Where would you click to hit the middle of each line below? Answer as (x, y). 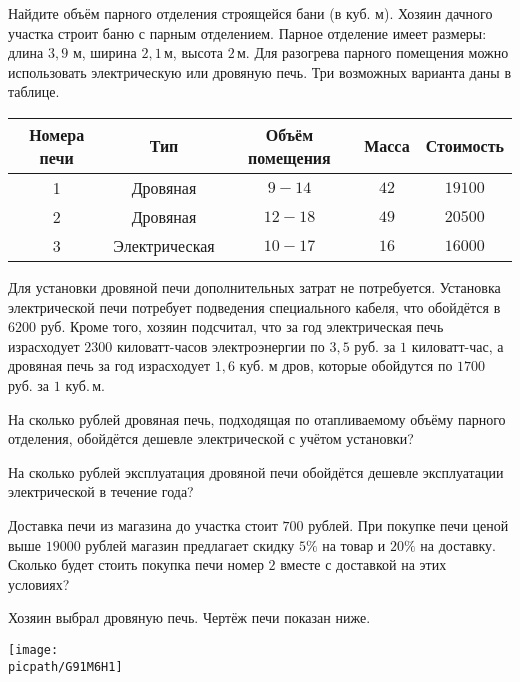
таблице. (34, 91)
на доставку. (458, 544)
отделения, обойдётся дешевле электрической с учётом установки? (211, 438)
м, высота (193, 52)
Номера (57, 134)
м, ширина (104, 52)
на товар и (354, 544)
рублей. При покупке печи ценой (408, 524)
